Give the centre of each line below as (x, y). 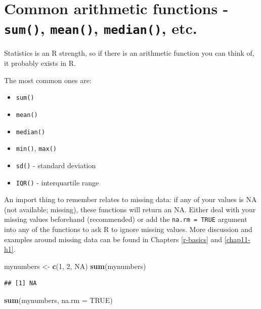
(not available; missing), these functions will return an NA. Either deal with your (130, 209)
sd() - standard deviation (56, 165)
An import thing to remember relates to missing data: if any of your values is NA (130, 199)
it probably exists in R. (40, 63)
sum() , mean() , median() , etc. (101, 28)
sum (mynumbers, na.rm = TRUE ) (58, 300)
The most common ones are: (48, 80)
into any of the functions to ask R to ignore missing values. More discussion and (128, 229)
